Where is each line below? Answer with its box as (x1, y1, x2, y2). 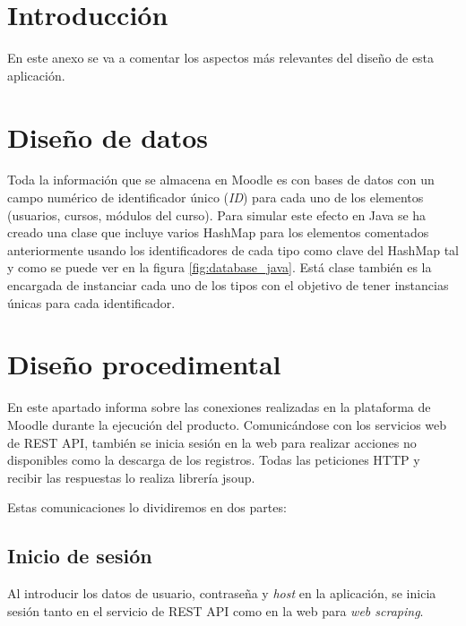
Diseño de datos (7, 118, 209, 155)
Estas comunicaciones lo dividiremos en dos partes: (7, 498, 287, 517)
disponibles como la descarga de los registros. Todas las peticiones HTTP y (7, 450, 420, 469)
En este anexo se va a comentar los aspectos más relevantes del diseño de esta (7, 48, 435, 67)
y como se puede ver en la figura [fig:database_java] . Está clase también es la (7, 258, 432, 277)
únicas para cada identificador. (7, 293, 176, 312)
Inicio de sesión (7, 542, 152, 570)
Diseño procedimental (7, 346, 281, 382)
